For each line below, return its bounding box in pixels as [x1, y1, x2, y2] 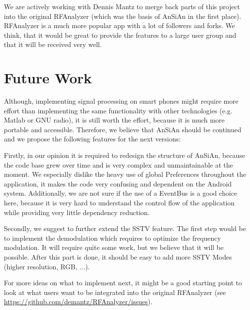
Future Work [4, 68, 92, 88]
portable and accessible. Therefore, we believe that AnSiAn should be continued [4, 124, 241, 134]
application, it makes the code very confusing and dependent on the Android [4, 178, 232, 188]
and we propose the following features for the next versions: [4, 134, 181, 144]
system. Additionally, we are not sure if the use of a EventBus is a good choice [4, 188, 237, 198]
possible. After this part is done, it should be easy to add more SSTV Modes [4, 252, 232, 262]
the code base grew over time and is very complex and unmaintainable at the [4, 159, 233, 170]
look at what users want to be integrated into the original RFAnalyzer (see [4, 287, 226, 297]
